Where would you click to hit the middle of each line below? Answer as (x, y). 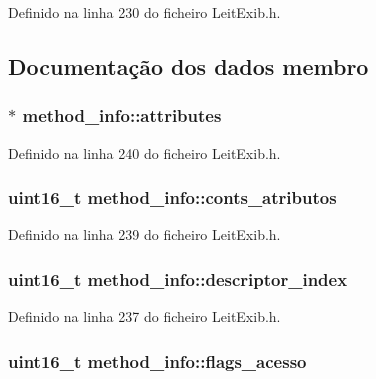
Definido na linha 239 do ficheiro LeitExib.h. (144, 234)
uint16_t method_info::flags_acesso (157, 360)
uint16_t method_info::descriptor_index (178, 278)
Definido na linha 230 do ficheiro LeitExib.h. (144, 12)
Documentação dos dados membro (188, 65)
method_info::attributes (122, 115)
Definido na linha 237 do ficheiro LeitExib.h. (144, 316)
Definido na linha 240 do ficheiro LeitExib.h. (144, 152)
